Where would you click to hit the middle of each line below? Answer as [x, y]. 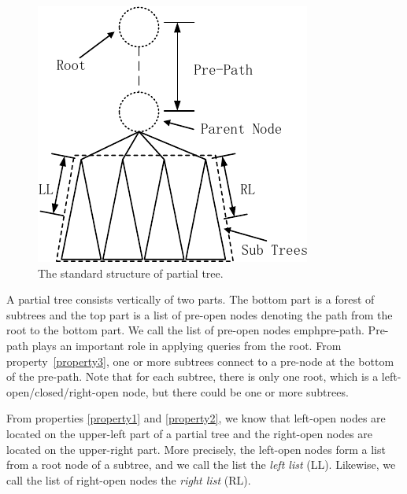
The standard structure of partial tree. [131, 273]
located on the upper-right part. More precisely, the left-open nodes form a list [196, 449]
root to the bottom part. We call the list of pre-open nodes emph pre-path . [185, 330]
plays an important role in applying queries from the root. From [187, 345]
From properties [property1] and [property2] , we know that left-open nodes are [196, 418]
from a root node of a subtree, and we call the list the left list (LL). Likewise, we [201, 465]
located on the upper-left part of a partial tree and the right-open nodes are [190, 433]
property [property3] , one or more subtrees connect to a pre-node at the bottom [200, 361]
